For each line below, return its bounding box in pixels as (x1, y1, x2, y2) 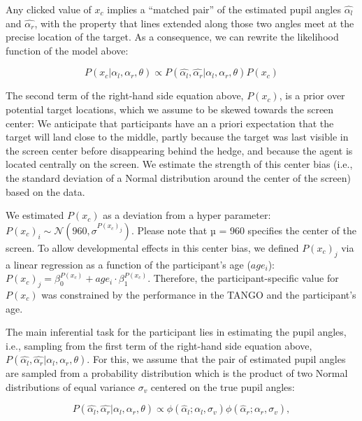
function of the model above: (6, 43, 129, 57)
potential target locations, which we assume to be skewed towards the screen (6, 101, 334, 116)
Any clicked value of (6, 2, 92, 16)
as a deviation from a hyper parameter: (103, 208, 271, 222)
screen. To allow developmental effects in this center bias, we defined (6, 240, 299, 255)
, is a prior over (279, 88, 345, 103)
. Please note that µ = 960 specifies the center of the (131, 222, 356, 237)
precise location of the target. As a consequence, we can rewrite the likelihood (6, 29, 339, 44)
